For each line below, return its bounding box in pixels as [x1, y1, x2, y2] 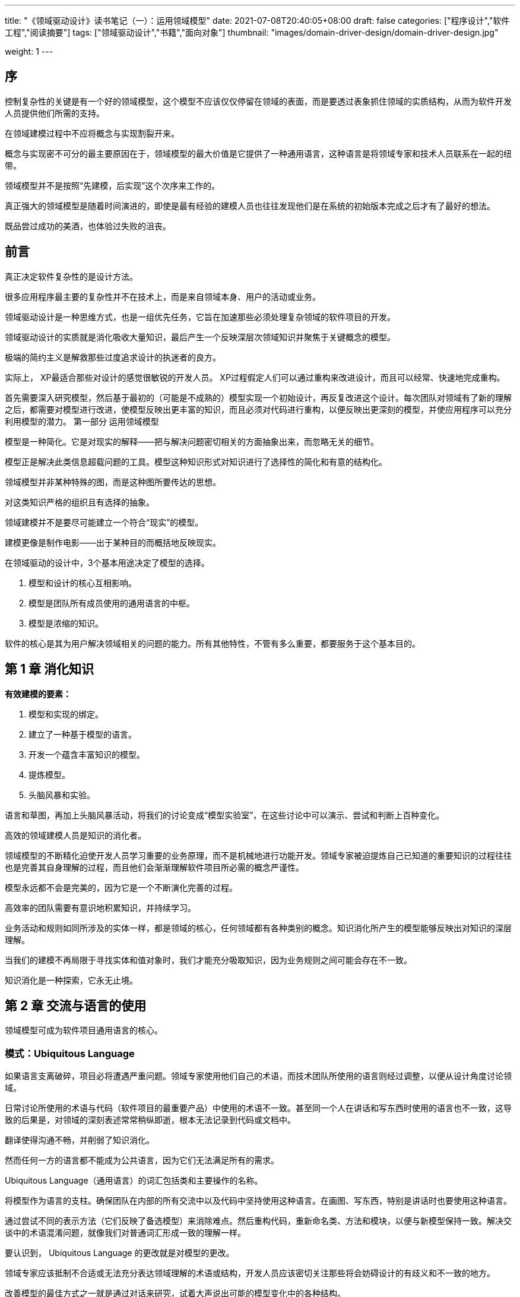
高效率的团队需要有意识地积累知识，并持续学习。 [5, 902, 196, 913]
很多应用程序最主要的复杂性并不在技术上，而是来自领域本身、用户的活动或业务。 [5, 291, 321, 302]
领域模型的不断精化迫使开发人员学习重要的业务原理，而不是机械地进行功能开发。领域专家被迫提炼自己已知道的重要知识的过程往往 [5, 850, 512, 861]
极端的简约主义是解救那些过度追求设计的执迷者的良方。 [5, 352, 221, 362]
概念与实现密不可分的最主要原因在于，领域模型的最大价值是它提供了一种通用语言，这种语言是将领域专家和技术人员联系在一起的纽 [5, 148, 512, 159]
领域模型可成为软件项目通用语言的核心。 [5, 1025, 163, 1036]
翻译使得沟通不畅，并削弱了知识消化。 [5, 1135, 154, 1146]
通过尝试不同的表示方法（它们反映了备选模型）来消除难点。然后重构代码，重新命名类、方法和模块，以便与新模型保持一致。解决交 [5, 1216, 512, 1226]
